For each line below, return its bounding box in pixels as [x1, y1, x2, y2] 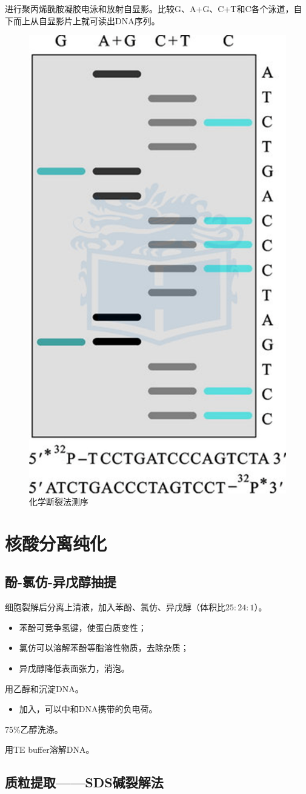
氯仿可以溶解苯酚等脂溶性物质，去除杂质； [19, 641, 189, 654]
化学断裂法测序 [29, 495, 88, 508]
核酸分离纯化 [5, 530, 107, 555]
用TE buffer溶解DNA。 [5, 743, 95, 756]
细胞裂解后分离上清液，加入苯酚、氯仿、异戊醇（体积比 [5, 601, 225, 613]
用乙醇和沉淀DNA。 [5, 682, 84, 695]
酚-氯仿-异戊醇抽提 [5, 572, 117, 591]
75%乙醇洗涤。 [5, 722, 63, 735]
